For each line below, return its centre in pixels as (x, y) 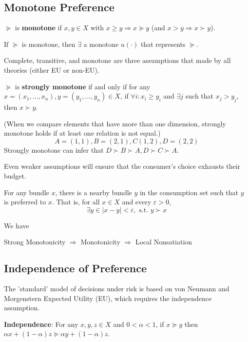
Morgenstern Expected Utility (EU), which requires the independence (108, 298)
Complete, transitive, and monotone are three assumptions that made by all (117, 60)
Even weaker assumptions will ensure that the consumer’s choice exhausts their (122, 166)
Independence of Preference (76, 268)
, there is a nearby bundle (94, 192)
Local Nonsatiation (164, 242)
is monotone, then (48, 44)
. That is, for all (76, 202)
